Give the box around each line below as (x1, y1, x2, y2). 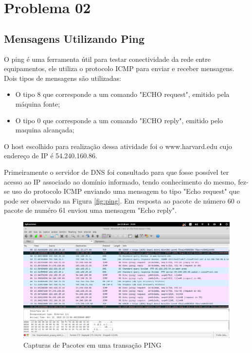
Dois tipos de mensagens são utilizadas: (4, 73, 121, 83)
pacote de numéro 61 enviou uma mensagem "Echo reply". (4, 205, 177, 215)
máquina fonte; (15, 98, 60, 109)
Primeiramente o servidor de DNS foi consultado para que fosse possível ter (4, 167, 229, 177)
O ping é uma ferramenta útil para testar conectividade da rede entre (4, 54, 211, 64)
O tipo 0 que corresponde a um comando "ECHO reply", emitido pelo (15, 115, 223, 125)
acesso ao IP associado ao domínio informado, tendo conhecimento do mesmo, (4, 176, 236, 186)
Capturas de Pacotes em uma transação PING (23, 339, 162, 350)
